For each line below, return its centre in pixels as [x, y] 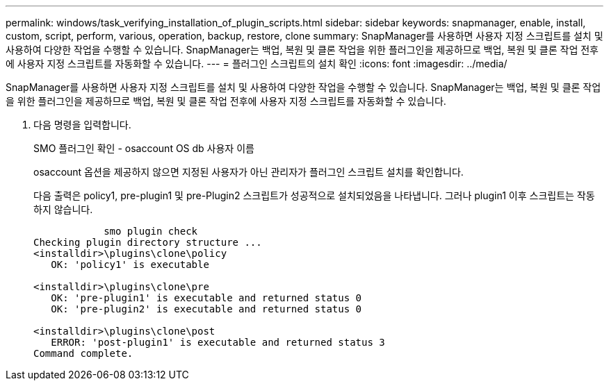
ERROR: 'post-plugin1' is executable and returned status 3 [218, 342]
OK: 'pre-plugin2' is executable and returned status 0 [206, 309]
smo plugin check [151, 231]
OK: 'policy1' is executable [130, 265]
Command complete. [83, 353]
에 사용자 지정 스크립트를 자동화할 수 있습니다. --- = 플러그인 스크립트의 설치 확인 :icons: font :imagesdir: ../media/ [257, 64]
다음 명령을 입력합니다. [82, 125]
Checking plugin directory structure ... [148, 242]
